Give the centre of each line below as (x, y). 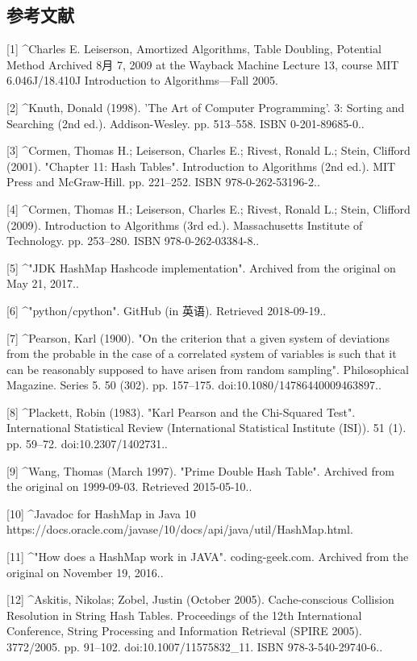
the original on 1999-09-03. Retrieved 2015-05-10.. (129, 486)
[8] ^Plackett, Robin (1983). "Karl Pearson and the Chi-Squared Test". (181, 412)
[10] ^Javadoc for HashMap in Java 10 (101, 513)
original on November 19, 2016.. (85, 572)
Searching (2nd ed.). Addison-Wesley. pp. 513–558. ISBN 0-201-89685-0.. (186, 123)
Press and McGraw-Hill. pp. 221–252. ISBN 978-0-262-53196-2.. (163, 182)
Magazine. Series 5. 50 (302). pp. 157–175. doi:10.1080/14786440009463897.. (194, 385)
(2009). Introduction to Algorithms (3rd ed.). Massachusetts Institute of (185, 224)
